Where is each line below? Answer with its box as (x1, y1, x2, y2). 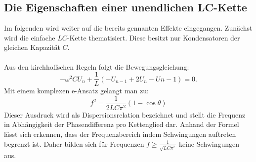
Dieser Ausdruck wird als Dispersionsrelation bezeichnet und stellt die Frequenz (4, 109, 246, 120)
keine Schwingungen (178, 138, 240, 149)
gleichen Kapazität (4, 42, 60, 52)
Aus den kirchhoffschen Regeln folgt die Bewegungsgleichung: (4, 61, 189, 72)
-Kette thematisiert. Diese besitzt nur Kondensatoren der (67, 32, 240, 42)
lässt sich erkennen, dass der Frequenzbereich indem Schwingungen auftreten (4, 129, 236, 139)
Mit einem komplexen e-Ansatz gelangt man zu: (4, 85, 149, 96)
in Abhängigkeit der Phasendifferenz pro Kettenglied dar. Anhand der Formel (4, 119, 239, 129)
